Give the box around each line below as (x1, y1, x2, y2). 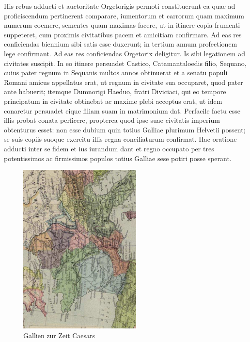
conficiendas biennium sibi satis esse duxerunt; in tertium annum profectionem (4, 39, 237, 49)
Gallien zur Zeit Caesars (23, 330, 95, 340)
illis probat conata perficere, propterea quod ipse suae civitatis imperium (4, 115, 220, 125)
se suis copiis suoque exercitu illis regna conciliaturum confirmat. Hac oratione (4, 134, 237, 144)
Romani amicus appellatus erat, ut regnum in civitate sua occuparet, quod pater (4, 77, 243, 87)
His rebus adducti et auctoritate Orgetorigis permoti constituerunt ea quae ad (4, 1, 235, 11)
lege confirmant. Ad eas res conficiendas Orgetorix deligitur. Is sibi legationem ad (4, 48, 245, 58)
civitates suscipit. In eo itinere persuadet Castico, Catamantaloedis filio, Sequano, (4, 58, 247, 68)
